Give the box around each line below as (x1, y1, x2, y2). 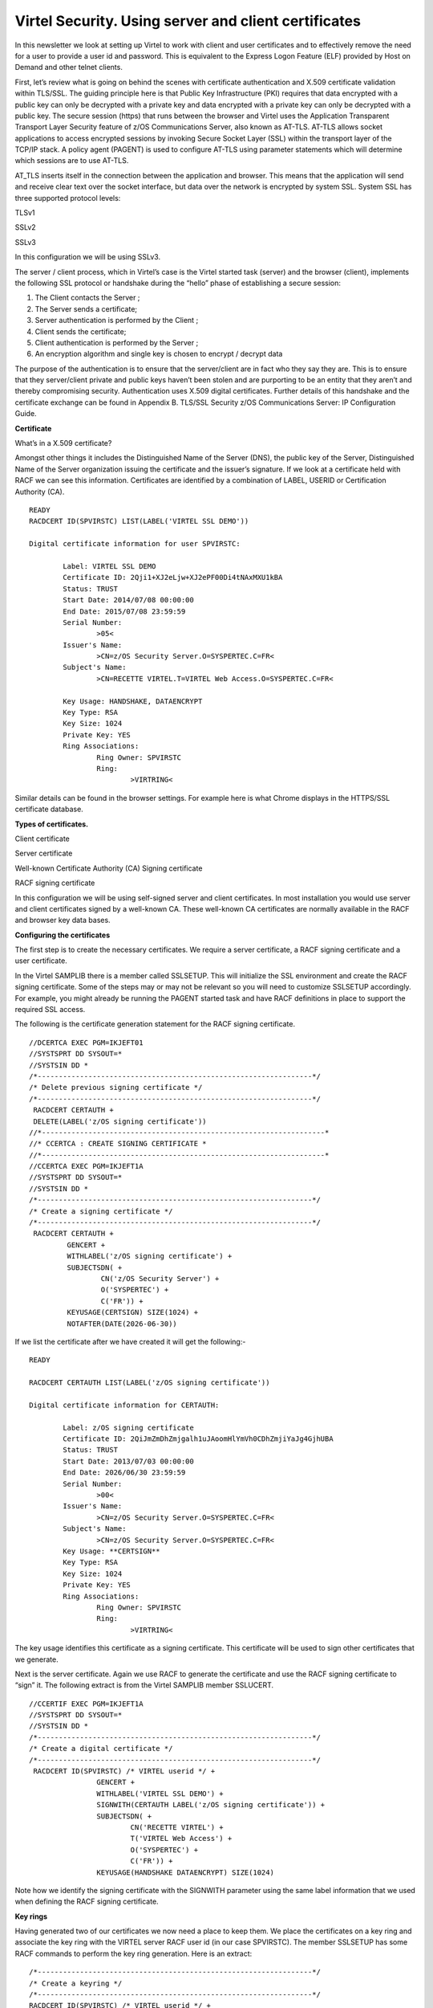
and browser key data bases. (14, 916, 111, 925)
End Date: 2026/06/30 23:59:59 (63, 1468, 186, 1477)
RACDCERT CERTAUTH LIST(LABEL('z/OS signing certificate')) (29, 1378, 270, 1387)
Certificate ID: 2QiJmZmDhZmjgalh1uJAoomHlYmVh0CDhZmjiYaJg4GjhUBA (63, 1435, 334, 1443)
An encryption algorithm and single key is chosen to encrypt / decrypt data (34, 349, 283, 359)
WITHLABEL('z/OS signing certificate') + (67, 1251, 233, 1261)
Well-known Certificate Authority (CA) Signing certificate (14, 863, 203, 873)
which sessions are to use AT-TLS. (14, 156, 129, 165)
